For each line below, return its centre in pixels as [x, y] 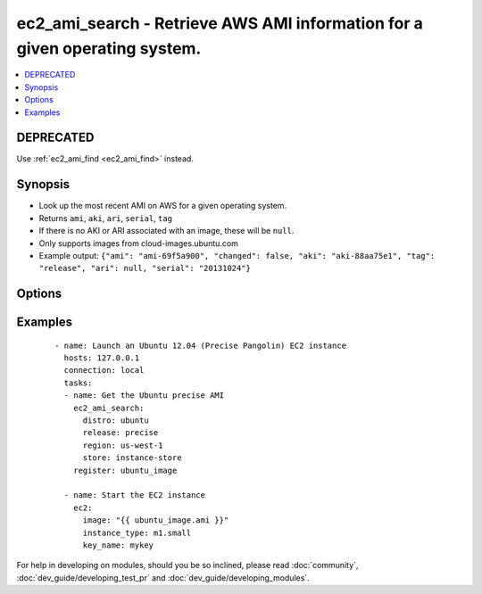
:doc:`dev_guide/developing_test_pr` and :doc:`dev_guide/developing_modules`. [163, 577]
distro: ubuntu [116, 421]
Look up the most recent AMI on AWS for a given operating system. [163, 206]
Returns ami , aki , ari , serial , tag [106, 218]
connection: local [104, 371]
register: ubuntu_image [125, 470]
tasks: [78, 383]
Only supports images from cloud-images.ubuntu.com [138, 243]
